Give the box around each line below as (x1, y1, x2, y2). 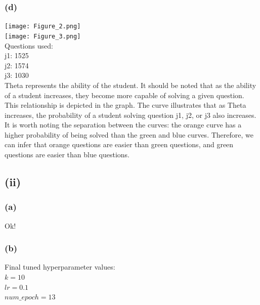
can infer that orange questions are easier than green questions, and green (5, 139, 234, 150)
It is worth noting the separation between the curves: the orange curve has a (5, 119, 242, 130)
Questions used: (5, 40, 53, 51)
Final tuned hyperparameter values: (5, 262, 115, 272)
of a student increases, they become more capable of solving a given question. (5, 90, 244, 100)
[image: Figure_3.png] (5, 32, 81, 40)
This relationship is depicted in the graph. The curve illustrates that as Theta (5, 100, 246, 110)
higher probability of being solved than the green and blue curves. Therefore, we (5, 129, 253, 140)
